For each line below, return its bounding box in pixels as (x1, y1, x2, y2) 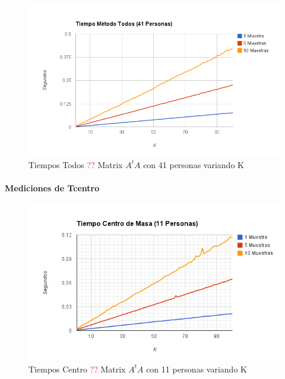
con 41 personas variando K (143, 158, 244, 170)
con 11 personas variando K (146, 362, 247, 375)
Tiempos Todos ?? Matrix (28, 158, 123, 170)
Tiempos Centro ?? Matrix (28, 362, 126, 375)
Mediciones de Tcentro (5, 181, 100, 194)
